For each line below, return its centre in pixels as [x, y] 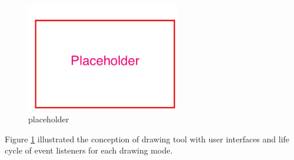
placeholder [49, 119]
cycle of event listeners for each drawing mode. [89, 150]
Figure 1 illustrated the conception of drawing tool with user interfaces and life [147, 139]
